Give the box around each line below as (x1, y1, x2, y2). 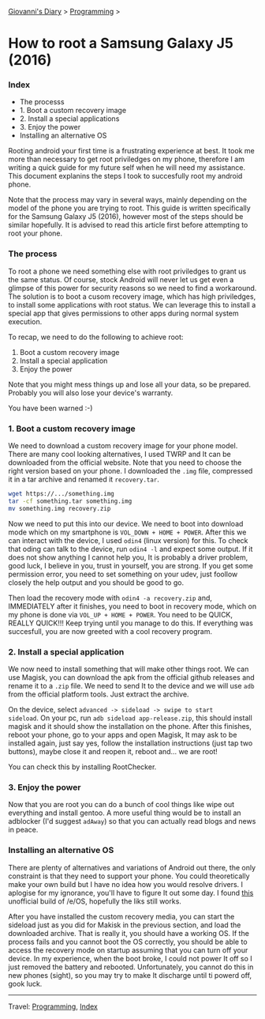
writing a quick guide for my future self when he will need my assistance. (8, 163, 246, 172)
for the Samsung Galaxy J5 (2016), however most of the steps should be (8, 212, 244, 221)
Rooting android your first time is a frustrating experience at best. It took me (8, 146, 255, 156)
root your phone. (8, 228, 63, 238)
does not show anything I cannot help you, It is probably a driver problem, (8, 553, 248, 562)
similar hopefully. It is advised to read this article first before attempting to (8, 221, 248, 230)
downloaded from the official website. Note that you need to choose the (8, 458, 242, 467)
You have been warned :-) (8, 403, 93, 413)
